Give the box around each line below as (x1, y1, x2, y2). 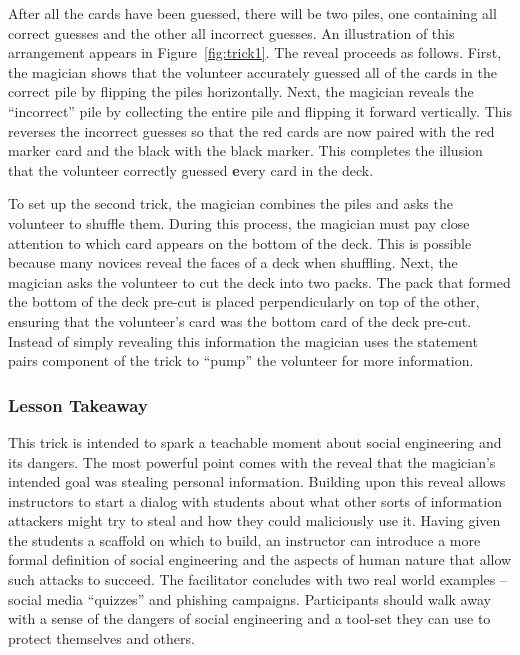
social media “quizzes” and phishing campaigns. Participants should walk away (8, 588, 491, 609)
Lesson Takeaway (8, 392, 148, 417)
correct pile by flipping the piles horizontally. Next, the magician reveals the (8, 81, 474, 102)
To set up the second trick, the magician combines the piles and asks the (8, 193, 453, 214)
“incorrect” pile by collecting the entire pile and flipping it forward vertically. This (8, 100, 512, 121)
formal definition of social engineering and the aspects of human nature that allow (8, 549, 512, 570)
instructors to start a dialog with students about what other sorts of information (8, 490, 502, 511)
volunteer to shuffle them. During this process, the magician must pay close (8, 212, 470, 233)
